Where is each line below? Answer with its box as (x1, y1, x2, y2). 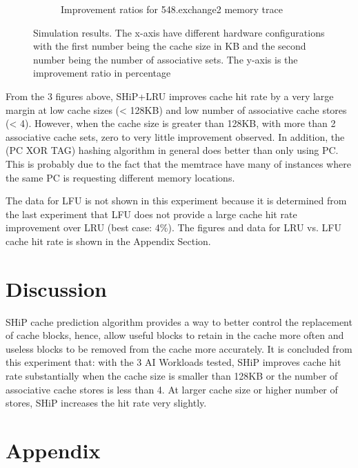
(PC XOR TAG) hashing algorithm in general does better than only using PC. (6, 143, 339, 157)
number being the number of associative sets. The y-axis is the (33, 52, 298, 66)
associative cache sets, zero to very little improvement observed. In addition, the (6, 129, 345, 144)
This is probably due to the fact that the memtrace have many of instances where (6, 156, 351, 170)
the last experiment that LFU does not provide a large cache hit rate (6, 206, 297, 221)
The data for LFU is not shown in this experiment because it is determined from (6, 193, 347, 208)
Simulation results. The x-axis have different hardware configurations (33, 25, 325, 39)
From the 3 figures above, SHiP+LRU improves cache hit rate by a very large (6, 88, 334, 103)
